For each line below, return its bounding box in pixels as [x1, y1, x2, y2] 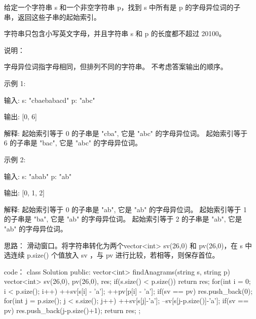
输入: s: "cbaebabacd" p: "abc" [4, 94, 95, 105]
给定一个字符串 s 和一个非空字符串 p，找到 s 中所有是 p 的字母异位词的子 [4, 2, 241, 12]
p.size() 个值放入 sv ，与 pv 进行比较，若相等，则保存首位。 [27, 250, 219, 260]
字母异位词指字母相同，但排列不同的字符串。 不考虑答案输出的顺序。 [4, 61, 227, 72]
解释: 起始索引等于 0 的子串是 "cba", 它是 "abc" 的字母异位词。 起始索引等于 [4, 128, 248, 138]
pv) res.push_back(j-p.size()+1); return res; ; [4, 305, 141, 316]
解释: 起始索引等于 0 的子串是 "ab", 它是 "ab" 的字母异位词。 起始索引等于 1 [4, 204, 247, 214]
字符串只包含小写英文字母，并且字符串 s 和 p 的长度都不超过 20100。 [4, 28, 226, 39]
